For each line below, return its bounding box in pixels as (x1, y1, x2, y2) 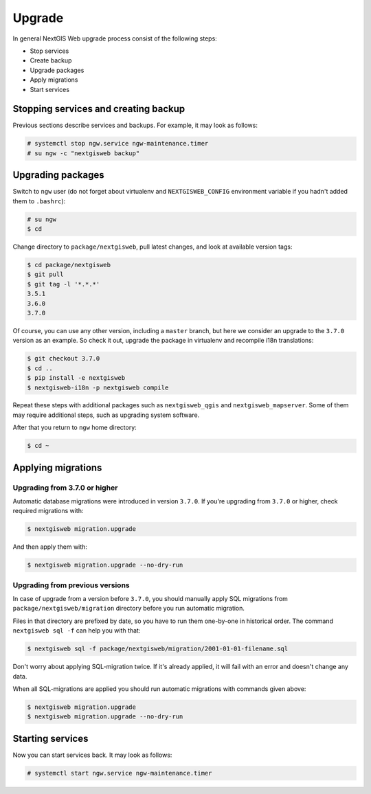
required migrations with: (12, 507, 84, 515)
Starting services (12, 732, 89, 745)
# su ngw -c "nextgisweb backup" (27, 149, 140, 157)
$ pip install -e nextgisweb (27, 374, 126, 382)
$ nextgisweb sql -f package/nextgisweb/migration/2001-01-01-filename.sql (27, 645, 289, 653)
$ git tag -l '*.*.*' (27, 280, 100, 288)
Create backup (30, 56, 72, 65)
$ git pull (27, 271, 64, 278)
